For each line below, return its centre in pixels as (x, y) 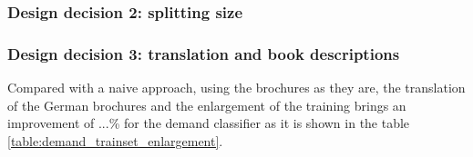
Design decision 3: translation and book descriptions (204, 53)
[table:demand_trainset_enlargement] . (115, 140)
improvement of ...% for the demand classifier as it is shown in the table (209, 123)
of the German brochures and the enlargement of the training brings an (207, 105)
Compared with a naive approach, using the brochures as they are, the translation (236, 88)
